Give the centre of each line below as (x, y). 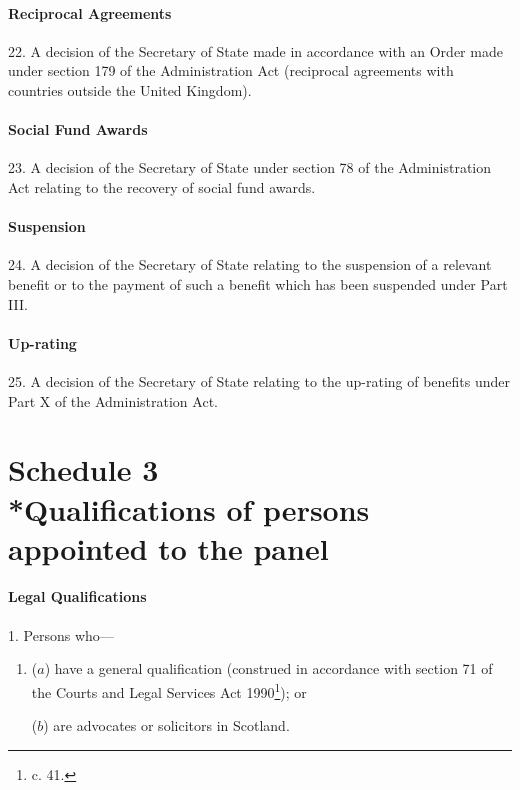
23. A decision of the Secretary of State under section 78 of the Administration (249, 167)
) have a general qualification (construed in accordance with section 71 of (268, 668)
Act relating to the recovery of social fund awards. (162, 186)
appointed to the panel (168, 547)
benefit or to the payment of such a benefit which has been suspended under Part (258, 283)
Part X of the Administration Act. (113, 400)
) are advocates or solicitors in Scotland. (166, 725)
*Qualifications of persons (189, 508)
